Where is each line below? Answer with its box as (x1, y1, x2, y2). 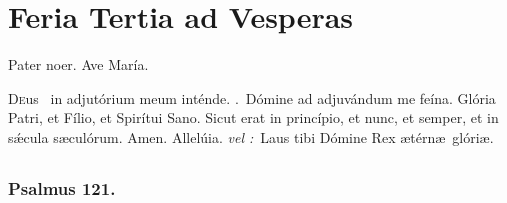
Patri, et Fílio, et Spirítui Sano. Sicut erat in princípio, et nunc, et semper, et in (8, 107, 499, 128)
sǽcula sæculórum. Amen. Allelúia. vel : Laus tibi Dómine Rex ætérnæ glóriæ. (8, 126, 494, 147)
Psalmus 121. (8, 175, 116, 200)
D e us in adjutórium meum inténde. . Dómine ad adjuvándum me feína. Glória (8, 87, 496, 108)
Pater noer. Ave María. (8, 54, 149, 75)
